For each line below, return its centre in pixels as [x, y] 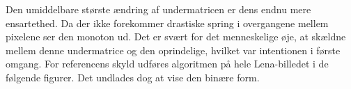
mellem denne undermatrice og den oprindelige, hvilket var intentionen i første [173, 50]
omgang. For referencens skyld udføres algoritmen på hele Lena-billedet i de [167, 64]
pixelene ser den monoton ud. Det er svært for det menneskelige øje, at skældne [176, 37]
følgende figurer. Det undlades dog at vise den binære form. [133, 77]
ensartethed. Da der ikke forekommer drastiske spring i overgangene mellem [167, 23]
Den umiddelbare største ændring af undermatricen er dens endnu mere [158, 9]
